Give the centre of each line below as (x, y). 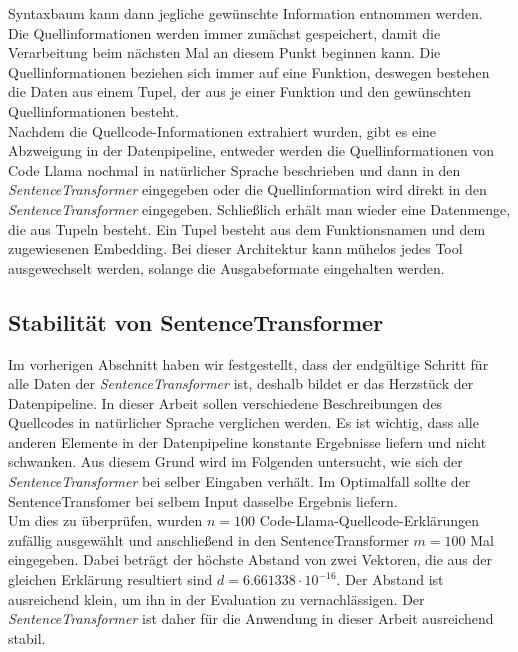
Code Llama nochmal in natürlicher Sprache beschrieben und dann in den (234, 169)
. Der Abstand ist (390, 579)
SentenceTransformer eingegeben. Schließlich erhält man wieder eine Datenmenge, (259, 208)
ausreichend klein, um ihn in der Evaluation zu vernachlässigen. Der (216, 598)
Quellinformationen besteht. (93, 110)
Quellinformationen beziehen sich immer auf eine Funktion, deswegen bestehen (249, 71)
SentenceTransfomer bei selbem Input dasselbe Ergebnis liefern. (203, 500)
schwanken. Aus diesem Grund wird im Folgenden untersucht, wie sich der (235, 461)
